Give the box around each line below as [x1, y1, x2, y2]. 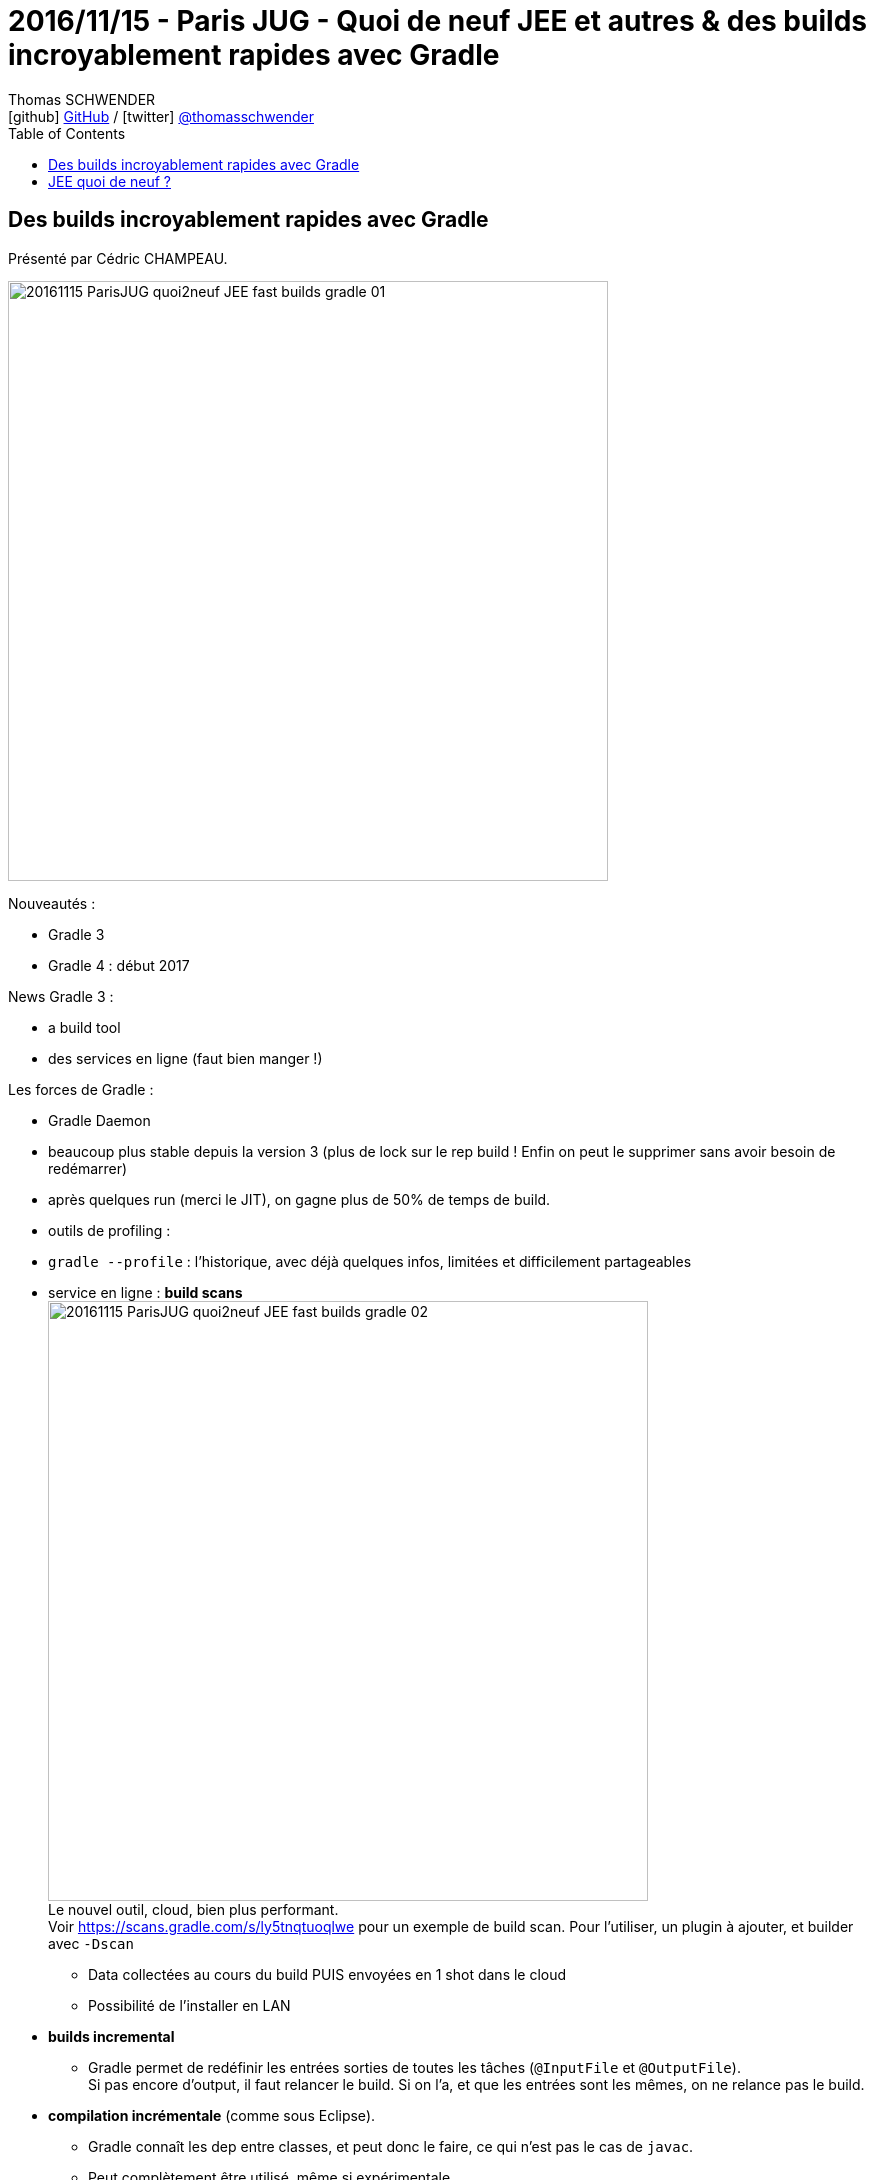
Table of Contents [8, 124, 126, 142]
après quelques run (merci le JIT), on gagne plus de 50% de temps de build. [48, 1190, 551, 1208]
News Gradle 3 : [8, 987, 114, 1005]
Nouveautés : [8, 894, 96, 912]
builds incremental [48, 2027, 175, 2045]
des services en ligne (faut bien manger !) [48, 1049, 323, 1067]
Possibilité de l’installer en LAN [88, 1996, 291, 2014]
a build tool [48, 1018, 121, 1036]
